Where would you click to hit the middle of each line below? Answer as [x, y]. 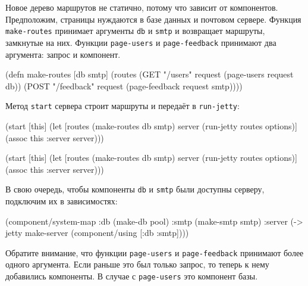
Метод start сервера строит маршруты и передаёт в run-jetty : [122, 106]
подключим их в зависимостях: [62, 200]
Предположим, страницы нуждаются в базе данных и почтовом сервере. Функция [153, 19]
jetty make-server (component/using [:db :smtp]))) [97, 233]
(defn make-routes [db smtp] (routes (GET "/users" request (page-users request [150, 74]
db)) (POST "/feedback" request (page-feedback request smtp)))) [124, 86]
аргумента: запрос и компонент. [63, 54]
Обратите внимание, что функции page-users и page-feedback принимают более [155, 252]
